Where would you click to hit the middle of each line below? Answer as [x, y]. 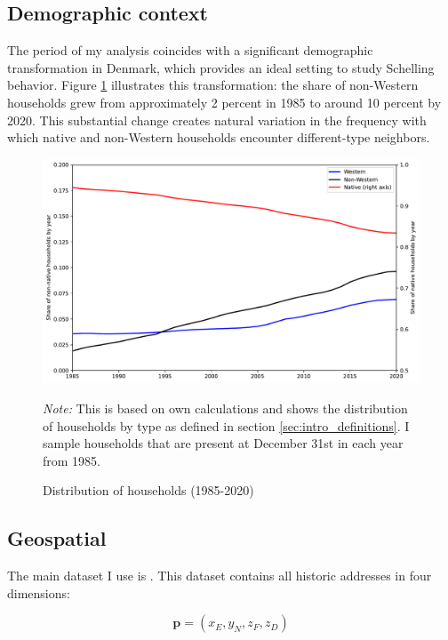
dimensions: [39, 592]
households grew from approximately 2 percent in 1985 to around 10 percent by [224, 102]
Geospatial [57, 538]
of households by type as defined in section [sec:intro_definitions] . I [226, 425]
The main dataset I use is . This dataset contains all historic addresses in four [220, 576]
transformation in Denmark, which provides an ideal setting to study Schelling [221, 67]
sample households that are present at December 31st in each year [223, 443]
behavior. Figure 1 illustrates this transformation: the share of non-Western [213, 85]
